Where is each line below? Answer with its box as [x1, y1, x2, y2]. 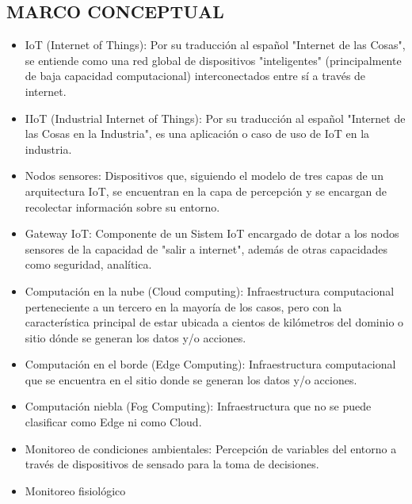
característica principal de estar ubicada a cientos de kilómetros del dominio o [25, 314, 404, 330]
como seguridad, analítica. [25, 256, 152, 273]
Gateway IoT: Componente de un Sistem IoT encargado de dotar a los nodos [25, 225, 399, 242]
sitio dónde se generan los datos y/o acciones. [25, 329, 246, 346]
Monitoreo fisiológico [25, 482, 126, 498]
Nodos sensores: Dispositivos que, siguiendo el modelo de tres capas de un [25, 167, 383, 184]
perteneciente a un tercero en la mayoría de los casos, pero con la [25, 298, 342, 315]
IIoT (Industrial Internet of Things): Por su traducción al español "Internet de [25, 109, 406, 126]
